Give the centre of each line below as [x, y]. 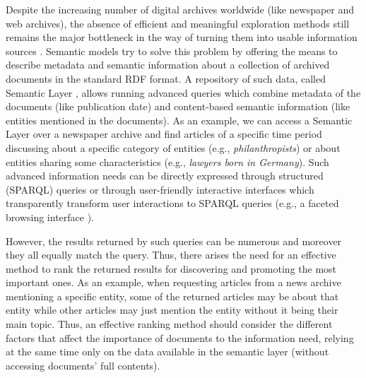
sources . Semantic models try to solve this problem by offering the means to [172, 51]
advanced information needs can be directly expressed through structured [165, 176]
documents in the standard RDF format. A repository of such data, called [166, 78]
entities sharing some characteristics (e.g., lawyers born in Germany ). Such [167, 161]
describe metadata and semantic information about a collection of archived [168, 65]
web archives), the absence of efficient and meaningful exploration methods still [178, 23]
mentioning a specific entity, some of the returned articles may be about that [172, 296]
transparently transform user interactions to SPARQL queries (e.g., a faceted [172, 203]
